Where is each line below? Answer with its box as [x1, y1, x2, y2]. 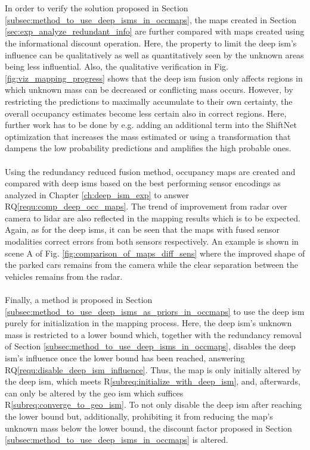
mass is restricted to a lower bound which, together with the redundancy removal [5, 328, 302, 340]
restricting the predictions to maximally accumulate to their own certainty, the [5, 95, 293, 107]
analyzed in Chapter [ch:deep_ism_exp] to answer [5, 188, 190, 201]
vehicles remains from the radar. [5, 270, 123, 282]
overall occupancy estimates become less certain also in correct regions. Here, [5, 107, 287, 119]
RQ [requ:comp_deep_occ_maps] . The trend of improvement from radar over [5, 200, 287, 212]
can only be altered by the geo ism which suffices [5, 386, 184, 399]
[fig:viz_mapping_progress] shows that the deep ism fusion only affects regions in [5, 71, 303, 84]
